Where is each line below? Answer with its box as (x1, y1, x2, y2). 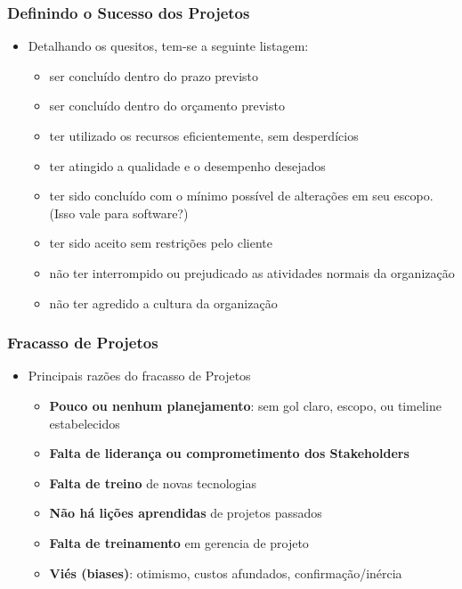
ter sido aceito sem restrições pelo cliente (49, 233, 273, 252)
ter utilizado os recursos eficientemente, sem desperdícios (49, 127, 359, 144)
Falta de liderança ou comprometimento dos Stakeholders (49, 444, 409, 462)
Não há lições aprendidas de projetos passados (49, 503, 322, 522)
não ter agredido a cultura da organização (49, 293, 278, 312)
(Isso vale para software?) (49, 203, 189, 222)
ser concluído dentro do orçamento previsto (49, 96, 285, 115)
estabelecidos (49, 413, 120, 432)
